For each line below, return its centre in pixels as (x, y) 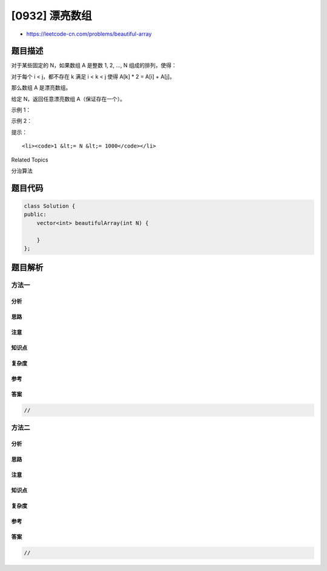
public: (35, 214)
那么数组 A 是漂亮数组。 (41, 88)
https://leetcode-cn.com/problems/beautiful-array (89, 34)
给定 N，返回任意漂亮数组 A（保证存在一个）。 (68, 99)
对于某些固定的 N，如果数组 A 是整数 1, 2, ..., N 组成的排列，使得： (94, 65)
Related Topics (30, 160)
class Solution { (50, 206)
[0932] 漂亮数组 (51, 16)
